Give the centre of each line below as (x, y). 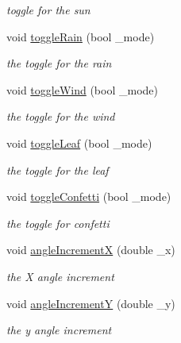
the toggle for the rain (59, 63)
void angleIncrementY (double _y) (91, 303)
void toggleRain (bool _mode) (81, 36)
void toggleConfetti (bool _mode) (89, 197)
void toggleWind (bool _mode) (82, 89)
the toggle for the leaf (58, 170)
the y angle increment (59, 330)
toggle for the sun (48, 10)
